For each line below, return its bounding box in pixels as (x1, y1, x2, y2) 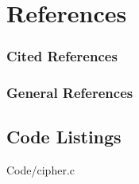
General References (6, 83, 133, 103)
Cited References (6, 46, 118, 66)
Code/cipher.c (6, 162, 75, 178)
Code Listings (6, 124, 122, 149)
